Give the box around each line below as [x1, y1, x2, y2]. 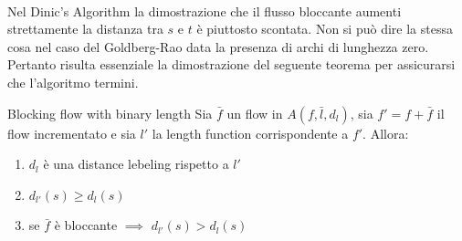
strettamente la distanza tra [7, 19, 163, 38]
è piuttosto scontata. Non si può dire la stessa [196, 19, 453, 38]
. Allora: [362, 123, 409, 142]
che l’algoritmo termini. [7, 72, 139, 91]
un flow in [226, 103, 283, 122]
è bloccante [54, 215, 118, 235]
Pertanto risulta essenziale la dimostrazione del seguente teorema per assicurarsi [7, 55, 456, 74]
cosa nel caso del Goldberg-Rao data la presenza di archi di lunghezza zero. [7, 37, 429, 56]
